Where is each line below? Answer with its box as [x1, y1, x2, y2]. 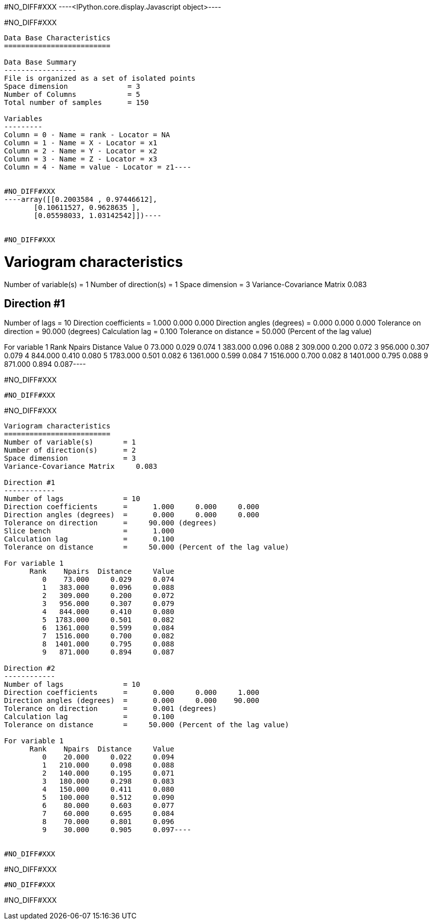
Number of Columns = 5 [4, 90, 140, 98]
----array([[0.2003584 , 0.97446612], [4, 195, 157, 203]
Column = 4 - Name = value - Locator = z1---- [4, 163, 191, 171]
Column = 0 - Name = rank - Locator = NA [4, 131, 170, 139]
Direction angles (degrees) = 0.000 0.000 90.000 [4, 696, 259, 705]
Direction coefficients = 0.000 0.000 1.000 [4, 688, 259, 697]
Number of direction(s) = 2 [4, 446, 136, 455]
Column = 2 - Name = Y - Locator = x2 [4, 147, 157, 155]
